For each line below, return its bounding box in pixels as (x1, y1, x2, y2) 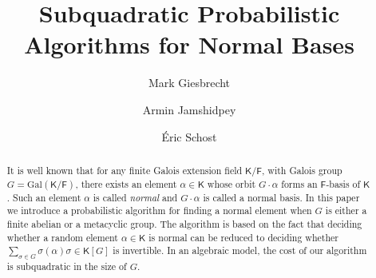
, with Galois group (262, 163, 342, 177)
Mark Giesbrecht (148, 74, 231, 91)
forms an (281, 177, 318, 190)
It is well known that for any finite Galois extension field (6, 163, 243, 177)
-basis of (326, 177, 361, 190)
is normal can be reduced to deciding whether (148, 230, 338, 244)
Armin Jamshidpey (142, 101, 236, 117)
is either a (325, 204, 367, 217)
